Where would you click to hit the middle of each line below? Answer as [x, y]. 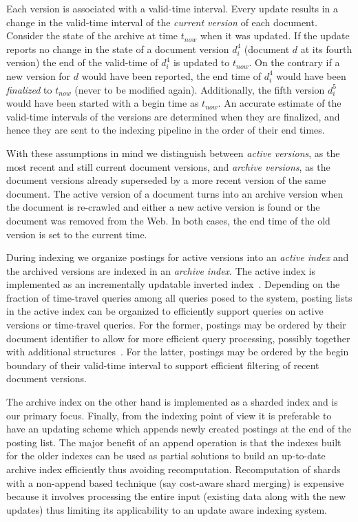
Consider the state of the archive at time [92, 35]
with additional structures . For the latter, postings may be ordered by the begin [178, 352]
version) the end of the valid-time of [82, 62]
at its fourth [326, 49]
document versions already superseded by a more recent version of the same [166, 180]
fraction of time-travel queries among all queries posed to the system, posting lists [179, 297]
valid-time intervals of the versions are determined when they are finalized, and [173, 116]
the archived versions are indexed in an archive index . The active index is [161, 270]
